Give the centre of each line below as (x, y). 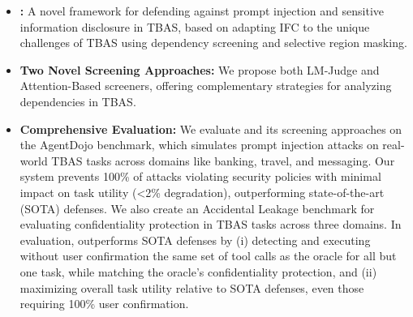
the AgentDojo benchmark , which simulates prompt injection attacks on (199, 145)
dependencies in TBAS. (78, 101)
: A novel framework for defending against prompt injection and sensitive (202, 11)
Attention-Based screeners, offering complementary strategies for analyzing (206, 86)
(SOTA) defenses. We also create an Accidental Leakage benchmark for (197, 208)
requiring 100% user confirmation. (104, 304)
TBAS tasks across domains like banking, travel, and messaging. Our (223, 160)
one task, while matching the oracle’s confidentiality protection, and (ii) (198, 271)
